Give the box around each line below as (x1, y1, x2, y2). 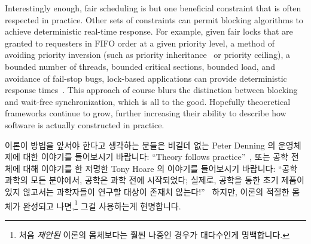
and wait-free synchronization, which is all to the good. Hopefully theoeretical (5, 95, 291, 107)
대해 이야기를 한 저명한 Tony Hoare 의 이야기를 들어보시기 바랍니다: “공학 (23, 162, 298, 174)
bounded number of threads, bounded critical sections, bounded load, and (5, 60, 275, 72)
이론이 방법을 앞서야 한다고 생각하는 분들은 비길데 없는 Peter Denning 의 (5, 138, 276, 151)
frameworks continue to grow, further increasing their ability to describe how (5, 107, 286, 119)
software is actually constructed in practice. (5, 118, 164, 131)
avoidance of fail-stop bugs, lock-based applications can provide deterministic (5, 72, 287, 84)
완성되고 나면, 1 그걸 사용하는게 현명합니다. (23, 197, 181, 212)
